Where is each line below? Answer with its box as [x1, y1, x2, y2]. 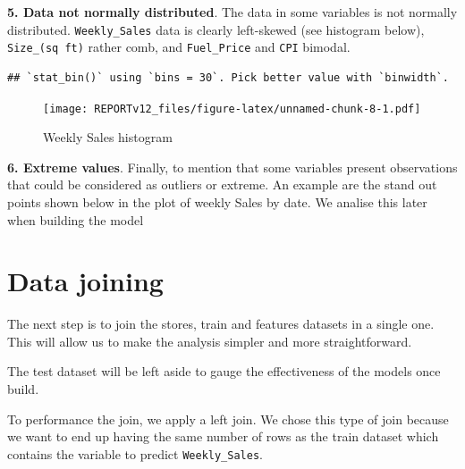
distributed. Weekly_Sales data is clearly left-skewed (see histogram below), [7, 20, 425, 38]
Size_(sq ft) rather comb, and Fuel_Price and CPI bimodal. [7, 38, 351, 56]
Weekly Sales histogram [43, 128, 173, 147]
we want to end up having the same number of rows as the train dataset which [7, 427, 439, 446]
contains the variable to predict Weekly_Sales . [7, 444, 263, 463]
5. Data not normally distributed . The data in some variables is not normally [7, 3, 458, 21]
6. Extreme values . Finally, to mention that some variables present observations [7, 157, 458, 176]
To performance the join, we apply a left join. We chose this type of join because [7, 409, 449, 428]
